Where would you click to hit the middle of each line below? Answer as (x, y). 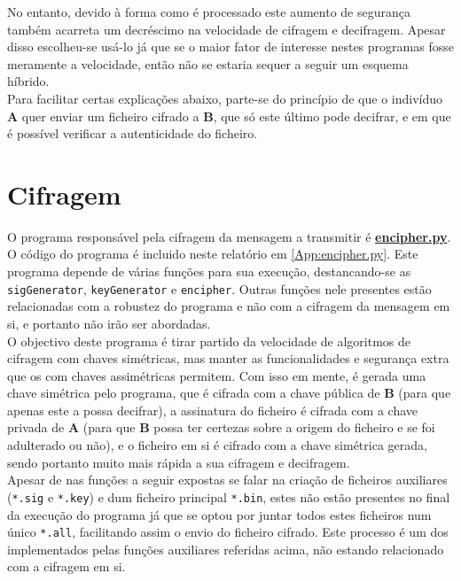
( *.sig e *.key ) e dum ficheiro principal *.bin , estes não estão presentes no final (229, 496)
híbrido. (28, 81)
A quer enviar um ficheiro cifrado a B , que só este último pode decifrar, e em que (229, 116)
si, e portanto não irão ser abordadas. (109, 323)
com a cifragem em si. (66, 566)
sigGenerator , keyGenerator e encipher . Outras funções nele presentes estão (219, 288)
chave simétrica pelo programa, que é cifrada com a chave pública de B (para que (229, 393)
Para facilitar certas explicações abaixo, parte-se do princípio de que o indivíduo (225, 98)
